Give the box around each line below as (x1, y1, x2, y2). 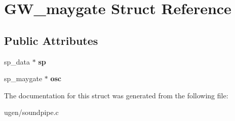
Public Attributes (4, 32, 98, 48)
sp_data (4, 56, 30, 67)
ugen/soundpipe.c (4, 107, 59, 117)
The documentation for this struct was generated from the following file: (4, 90, 228, 100)
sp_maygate (4, 73, 43, 84)
